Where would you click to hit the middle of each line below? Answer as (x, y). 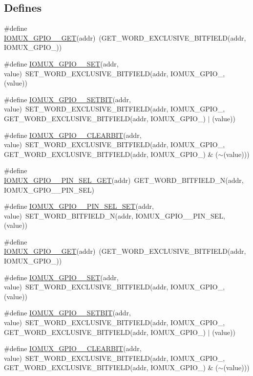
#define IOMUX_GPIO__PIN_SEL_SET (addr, (79, 206)
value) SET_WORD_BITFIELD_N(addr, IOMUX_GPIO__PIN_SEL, (115, 215)
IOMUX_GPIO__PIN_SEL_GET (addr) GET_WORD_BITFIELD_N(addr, (124, 180)
